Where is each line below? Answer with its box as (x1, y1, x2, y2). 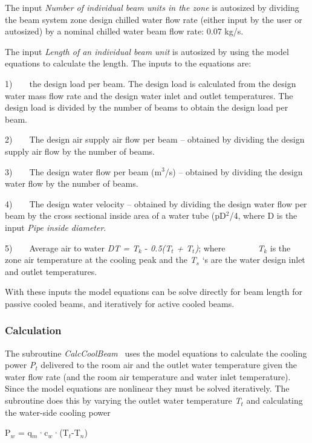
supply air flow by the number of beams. (5, 144, 155, 157)
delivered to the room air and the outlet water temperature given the (41, 358, 297, 371)
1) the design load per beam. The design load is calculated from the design (5, 77, 296, 89)
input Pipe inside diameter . (5, 221, 106, 233)
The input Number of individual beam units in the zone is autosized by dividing (5, 1, 299, 13)
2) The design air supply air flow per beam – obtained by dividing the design (5, 133, 305, 146)
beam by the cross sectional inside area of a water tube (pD (5, 209, 226, 222)
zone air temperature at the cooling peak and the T (5, 253, 197, 266)
